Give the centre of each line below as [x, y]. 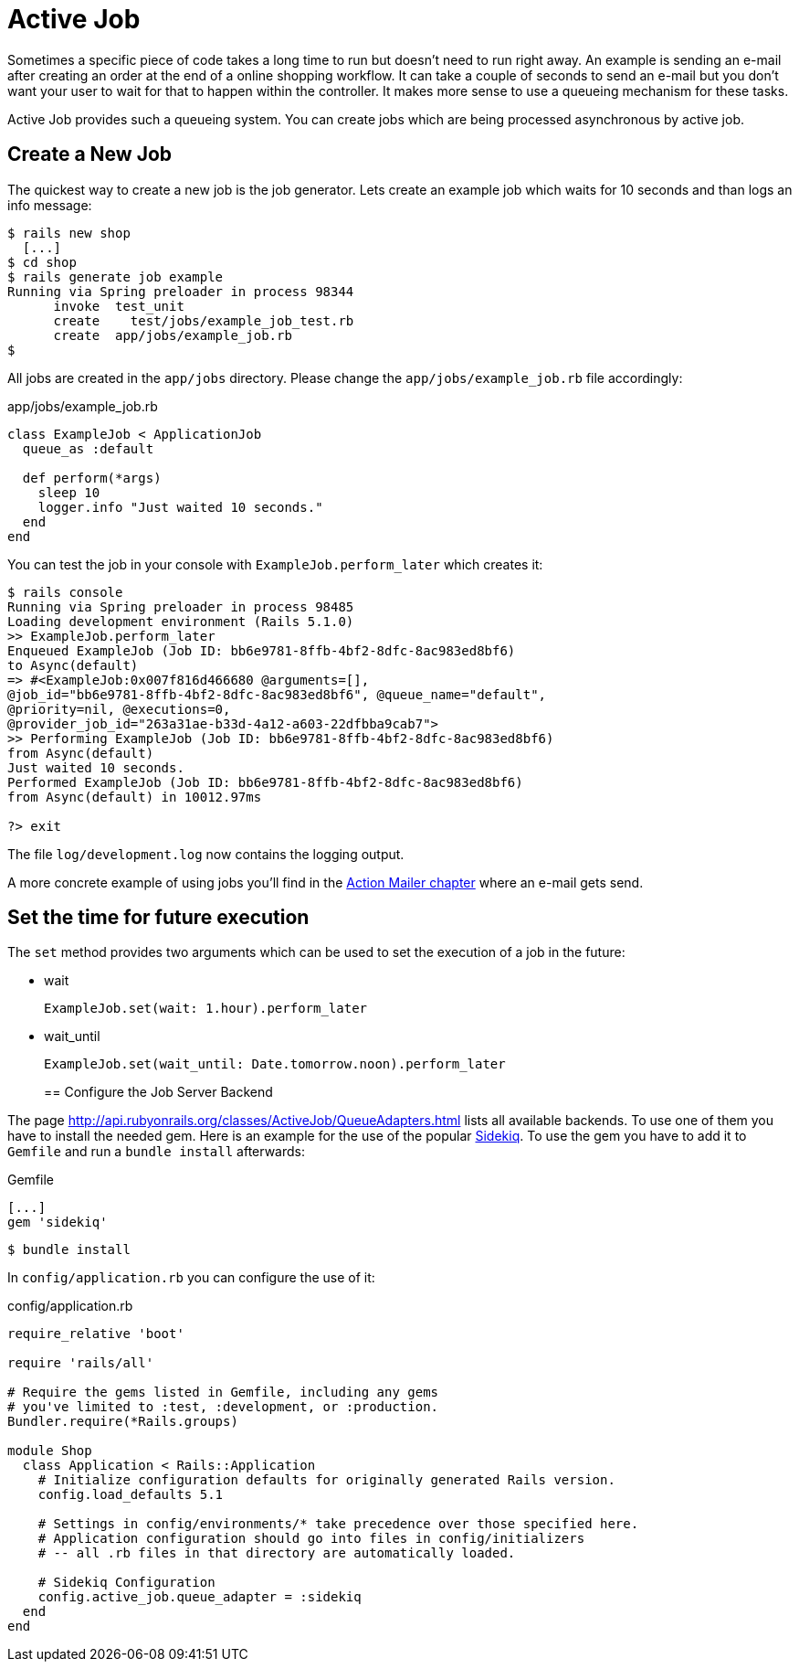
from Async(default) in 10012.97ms [135, 797]
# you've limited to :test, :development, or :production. [223, 1407]
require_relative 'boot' [96, 1334]
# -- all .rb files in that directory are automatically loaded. [277, 1553]
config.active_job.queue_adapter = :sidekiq [200, 1597]
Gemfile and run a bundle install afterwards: [157, 1152]
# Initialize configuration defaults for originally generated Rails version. [326, 1480]
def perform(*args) [92, 478]
